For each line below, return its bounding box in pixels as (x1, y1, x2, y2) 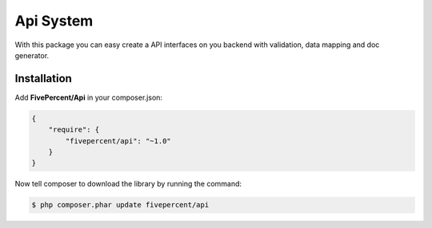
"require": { (48, 125, 100, 135)
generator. (14, 50, 50, 60)
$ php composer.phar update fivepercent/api (31, 200, 210, 210)
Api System (14, 12, 94, 29)
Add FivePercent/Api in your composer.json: (14, 92, 163, 102)
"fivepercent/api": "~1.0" (65, 136, 171, 145)
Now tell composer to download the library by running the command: (14, 179, 242, 189)
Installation (14, 72, 72, 85)
